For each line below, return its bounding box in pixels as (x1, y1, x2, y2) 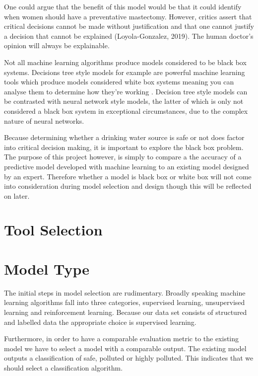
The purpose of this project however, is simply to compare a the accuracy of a (4, 151, 242, 162)
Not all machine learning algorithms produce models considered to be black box (4, 57, 247, 67)
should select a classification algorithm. (4, 362, 123, 373)
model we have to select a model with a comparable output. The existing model (4, 343, 247, 353)
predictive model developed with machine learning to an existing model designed (4, 161, 249, 171)
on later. (4, 190, 30, 201)
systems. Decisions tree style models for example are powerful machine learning (4, 67, 245, 77)
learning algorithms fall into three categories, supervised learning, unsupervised (4, 297, 245, 307)
